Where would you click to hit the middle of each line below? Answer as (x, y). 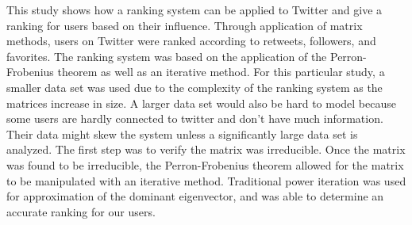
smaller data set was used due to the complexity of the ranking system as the (194, 87)
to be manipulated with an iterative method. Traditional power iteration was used (206, 180)
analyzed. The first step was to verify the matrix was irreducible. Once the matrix (206, 149)
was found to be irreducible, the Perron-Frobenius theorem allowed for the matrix (205, 164)
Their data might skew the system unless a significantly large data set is (182, 133)
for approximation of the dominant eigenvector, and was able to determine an (195, 196)
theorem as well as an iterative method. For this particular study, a (221, 72)
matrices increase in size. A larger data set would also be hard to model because (201, 103)
